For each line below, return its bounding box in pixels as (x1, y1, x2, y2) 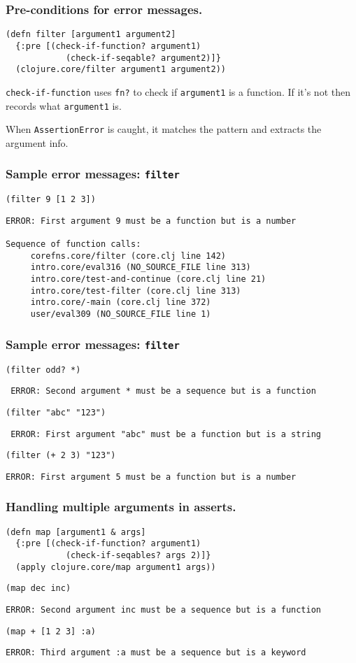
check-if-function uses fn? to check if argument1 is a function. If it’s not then (6, 84, 350, 99)
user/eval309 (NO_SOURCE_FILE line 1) (30, 309, 211, 320)
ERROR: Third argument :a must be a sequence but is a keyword (6, 648, 306, 658)
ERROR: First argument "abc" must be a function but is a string (10, 429, 322, 439)
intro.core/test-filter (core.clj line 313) (30, 285, 241, 296)
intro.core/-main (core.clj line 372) (30, 297, 211, 308)
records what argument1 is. (6, 98, 122, 113)
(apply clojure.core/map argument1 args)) (15, 562, 216, 572)
